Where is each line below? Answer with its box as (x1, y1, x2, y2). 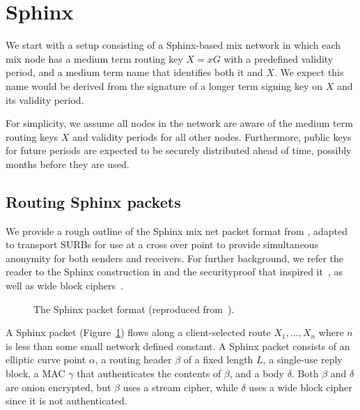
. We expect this (274, 65, 344, 79)
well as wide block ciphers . (6, 278, 123, 293)
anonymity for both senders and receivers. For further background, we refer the (6, 250, 344, 265)
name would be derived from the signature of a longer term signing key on (6, 78, 322, 93)
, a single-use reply (263, 352, 343, 367)
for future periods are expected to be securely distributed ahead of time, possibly (6, 143, 352, 158)
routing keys (6, 129, 58, 144)
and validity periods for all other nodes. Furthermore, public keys (72, 129, 352, 144)
